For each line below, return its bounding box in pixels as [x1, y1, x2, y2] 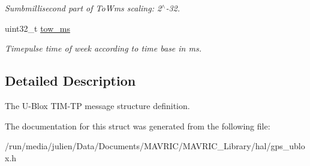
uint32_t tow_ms [5, 22, 70, 34]
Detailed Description [5, 71, 136, 90]
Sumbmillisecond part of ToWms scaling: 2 [5, 2, 162, 14]
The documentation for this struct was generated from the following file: [5, 119, 270, 132]
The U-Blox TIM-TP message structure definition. [5, 99, 190, 111]
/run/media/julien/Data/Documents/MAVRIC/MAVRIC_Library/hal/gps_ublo [5, 140, 305, 152]
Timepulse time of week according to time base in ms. [5, 42, 201, 55]
